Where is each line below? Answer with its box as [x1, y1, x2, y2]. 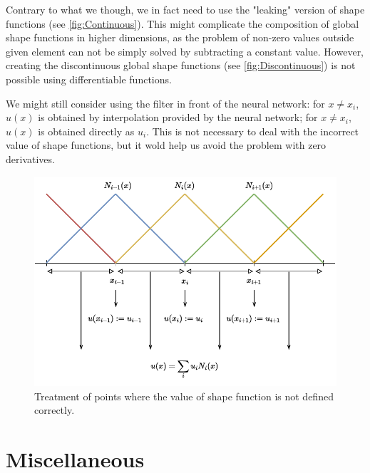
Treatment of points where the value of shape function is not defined [34, 388, 334, 403]
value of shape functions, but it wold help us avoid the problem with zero [6, 137, 327, 152]
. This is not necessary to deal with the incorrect [146, 123, 359, 138]
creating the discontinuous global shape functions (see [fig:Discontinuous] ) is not [6, 58, 356, 73]
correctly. [34, 402, 75, 417]
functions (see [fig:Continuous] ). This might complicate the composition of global [6, 16, 359, 31]
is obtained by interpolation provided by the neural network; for [38, 110, 318, 125]
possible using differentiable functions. [6, 71, 172, 86]
